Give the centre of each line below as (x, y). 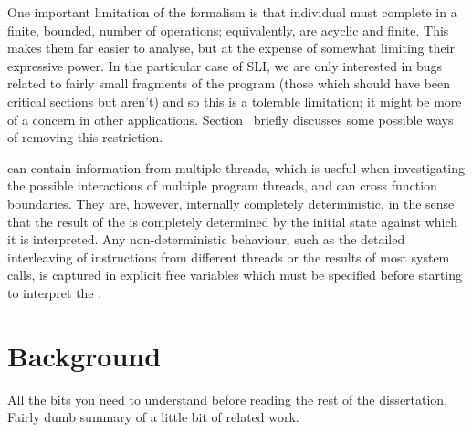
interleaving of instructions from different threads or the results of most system (229, 257)
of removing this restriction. (85, 137)
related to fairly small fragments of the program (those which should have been (229, 83)
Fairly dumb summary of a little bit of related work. (153, 417)
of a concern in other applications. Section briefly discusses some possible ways (231, 119)
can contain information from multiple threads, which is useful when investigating (236, 167)
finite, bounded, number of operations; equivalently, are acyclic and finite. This (228, 30)
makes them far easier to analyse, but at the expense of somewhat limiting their (231, 48)
